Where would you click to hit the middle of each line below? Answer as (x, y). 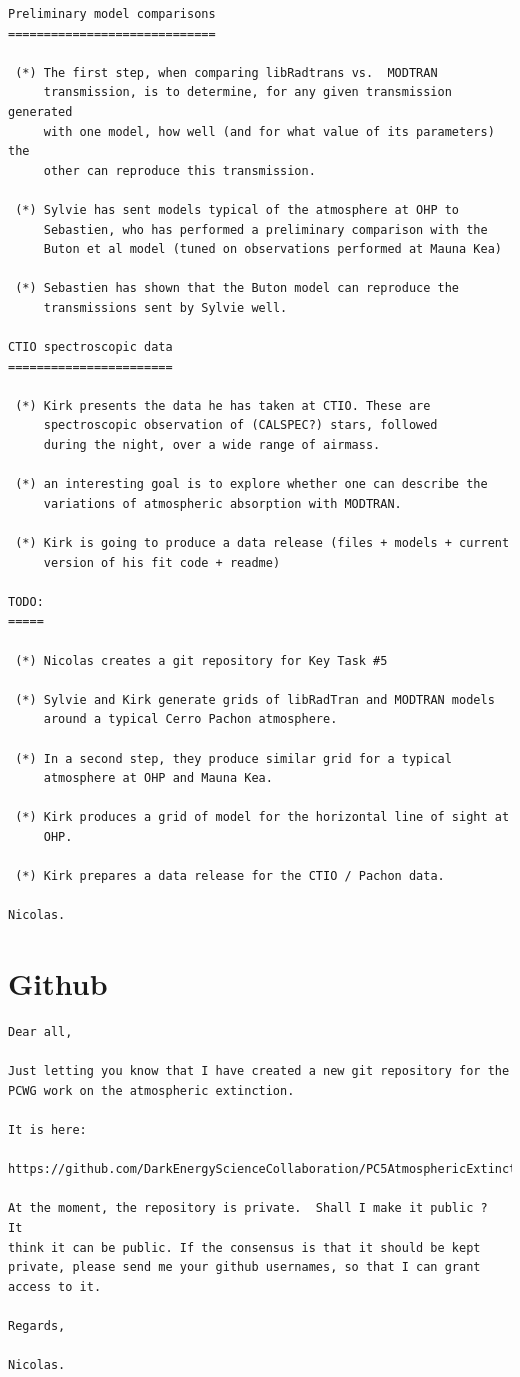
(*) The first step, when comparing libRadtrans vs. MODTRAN (226, 72)
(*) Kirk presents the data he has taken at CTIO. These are (223, 405)
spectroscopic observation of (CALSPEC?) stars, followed (240, 425)
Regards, (37, 1325)
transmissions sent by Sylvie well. (165, 307)
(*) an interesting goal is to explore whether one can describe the (251, 484)
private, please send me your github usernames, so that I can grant (244, 1267)
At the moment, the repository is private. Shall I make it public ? (248, 1208)
